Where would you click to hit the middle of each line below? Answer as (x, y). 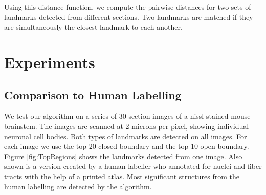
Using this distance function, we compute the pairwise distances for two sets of (128, 7)
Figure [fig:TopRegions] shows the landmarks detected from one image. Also (123, 156)
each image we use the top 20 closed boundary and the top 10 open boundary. (127, 146)
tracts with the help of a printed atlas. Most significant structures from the (122, 176)
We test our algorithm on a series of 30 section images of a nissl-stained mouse (127, 116)
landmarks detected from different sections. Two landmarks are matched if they (129, 17)
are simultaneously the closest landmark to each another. (93, 27)
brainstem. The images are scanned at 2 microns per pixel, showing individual (127, 126)
